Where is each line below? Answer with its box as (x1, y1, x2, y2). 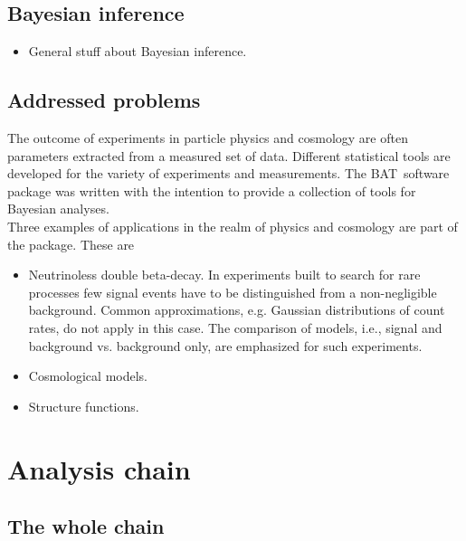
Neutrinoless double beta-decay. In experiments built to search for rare (28, 265, 421, 284)
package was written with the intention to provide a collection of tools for (7, 181, 416, 200)
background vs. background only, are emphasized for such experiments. (28, 336, 423, 355)
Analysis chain (7, 450, 191, 487)
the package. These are (7, 234, 135, 253)
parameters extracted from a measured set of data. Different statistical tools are (7, 146, 451, 165)
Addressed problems (7, 86, 201, 114)
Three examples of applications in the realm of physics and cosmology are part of (7, 216, 458, 235)
